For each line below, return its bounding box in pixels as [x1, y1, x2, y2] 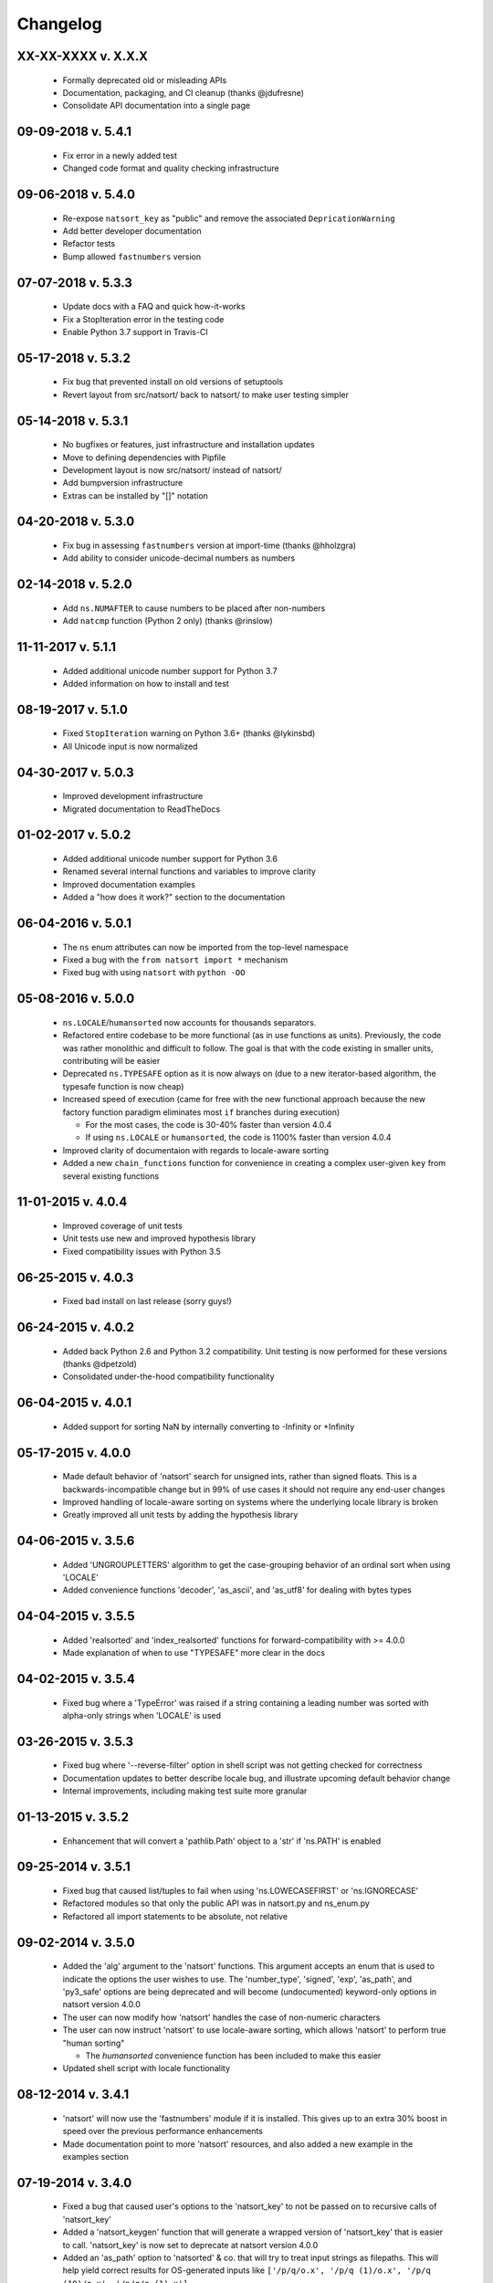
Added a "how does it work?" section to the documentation [62, 891, 286, 903]
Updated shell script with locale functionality [62, 2063, 231, 2074]
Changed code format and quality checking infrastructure [62, 163, 279, 174]
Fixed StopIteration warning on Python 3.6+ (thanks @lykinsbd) [62, 728, 316, 739]
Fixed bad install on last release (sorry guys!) [62, 1296, 232, 1307]
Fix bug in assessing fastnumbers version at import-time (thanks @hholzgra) [62, 540, 356, 552]
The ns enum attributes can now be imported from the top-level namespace [62, 942, 349, 952]
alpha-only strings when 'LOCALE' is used [62, 1710, 222, 1721]
